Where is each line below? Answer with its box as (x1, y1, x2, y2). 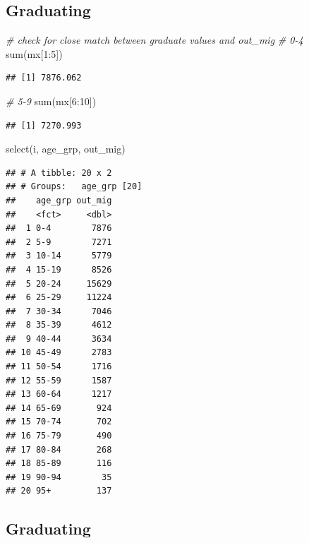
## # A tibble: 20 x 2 (6, 167, 112, 178)
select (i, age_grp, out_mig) (6, 141, 126, 156)
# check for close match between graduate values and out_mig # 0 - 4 (6, 32, 303, 47)
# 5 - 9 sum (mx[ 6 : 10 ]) (6, 93, 97, 108)
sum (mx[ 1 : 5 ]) (6, 46, 63, 61)
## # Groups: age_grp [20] (6, 181, 143, 192)
